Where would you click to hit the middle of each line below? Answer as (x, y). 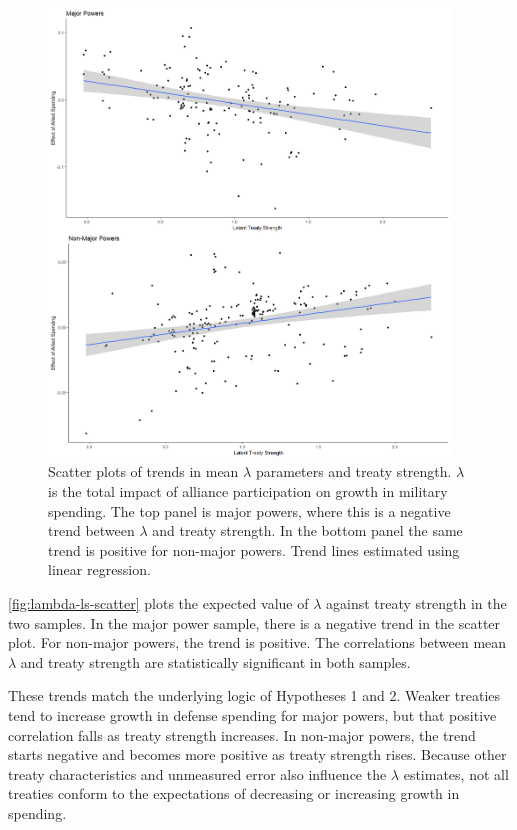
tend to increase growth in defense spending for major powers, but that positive (252, 714)
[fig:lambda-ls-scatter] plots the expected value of (158, 602)
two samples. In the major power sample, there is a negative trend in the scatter (254, 622)
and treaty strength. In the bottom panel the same (307, 530)
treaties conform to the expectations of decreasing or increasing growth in (234, 793)
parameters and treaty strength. (353, 471)
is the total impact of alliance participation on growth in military (248, 490)
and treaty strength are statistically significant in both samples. (215, 661)
